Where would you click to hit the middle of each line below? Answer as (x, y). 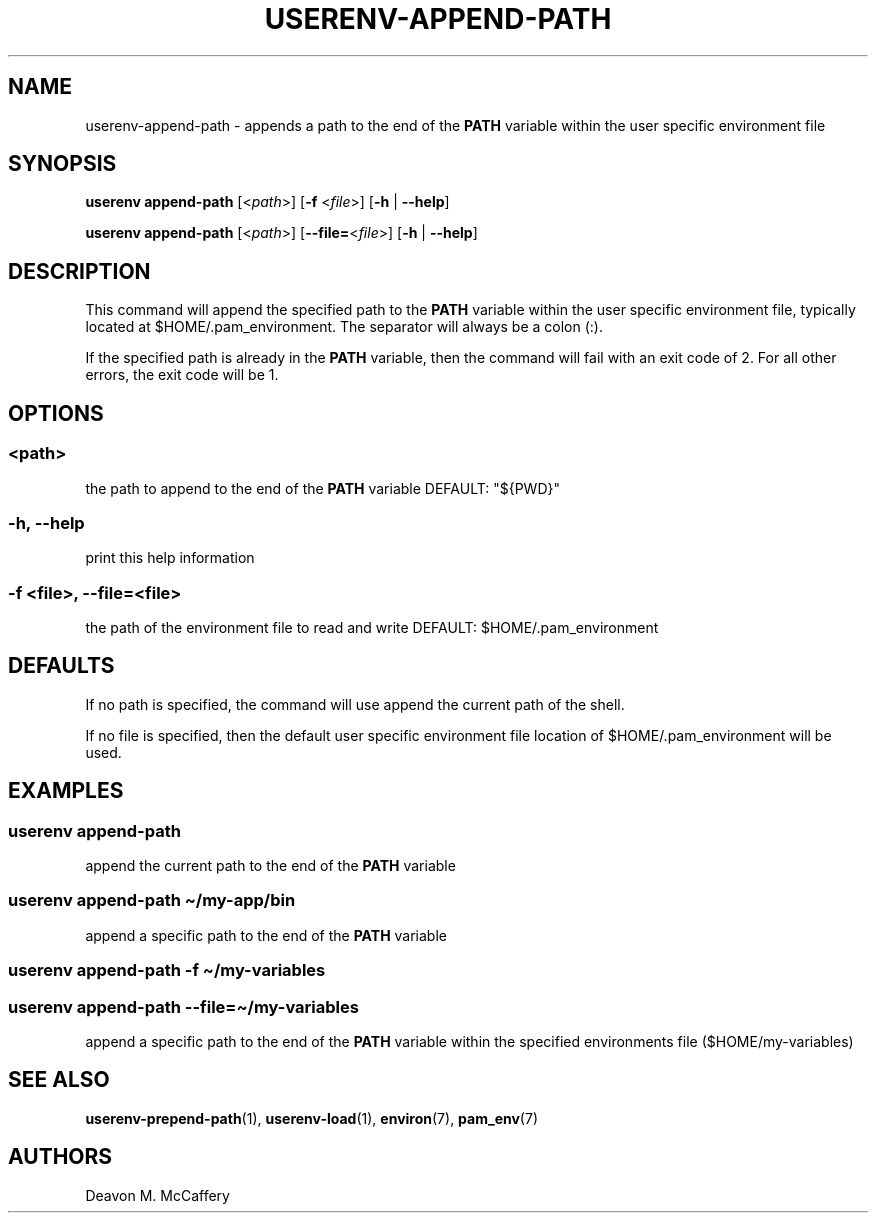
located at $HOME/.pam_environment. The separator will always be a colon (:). (344, 327)
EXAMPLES (66, 791)
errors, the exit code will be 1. (182, 375)
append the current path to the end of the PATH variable (270, 866)
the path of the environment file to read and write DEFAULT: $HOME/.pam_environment (372, 627)
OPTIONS (56, 413)
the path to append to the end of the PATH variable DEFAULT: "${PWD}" (322, 488)
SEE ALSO (59, 1080)
